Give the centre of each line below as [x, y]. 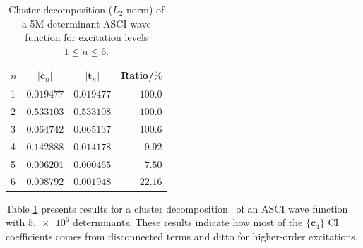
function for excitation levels [87, 37]
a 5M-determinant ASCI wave [86, 23]
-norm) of [144, 9]
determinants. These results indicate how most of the [188, 222]
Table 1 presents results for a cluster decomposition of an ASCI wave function [177, 208]
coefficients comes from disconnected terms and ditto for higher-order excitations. [182, 236]
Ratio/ [137, 75]
